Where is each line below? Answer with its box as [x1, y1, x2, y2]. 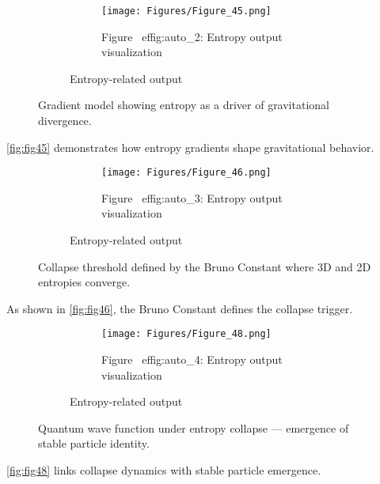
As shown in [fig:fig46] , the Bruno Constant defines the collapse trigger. [6, 300, 353, 316]
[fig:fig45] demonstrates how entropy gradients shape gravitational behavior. [6, 138, 374, 155]
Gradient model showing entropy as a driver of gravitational [38, 96, 329, 113]
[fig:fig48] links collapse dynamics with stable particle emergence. [6, 462, 321, 478]
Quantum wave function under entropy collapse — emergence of [38, 419, 349, 436]
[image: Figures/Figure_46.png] [101, 167, 272, 179]
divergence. [38, 112, 92, 129]
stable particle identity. [38, 435, 150, 452]
